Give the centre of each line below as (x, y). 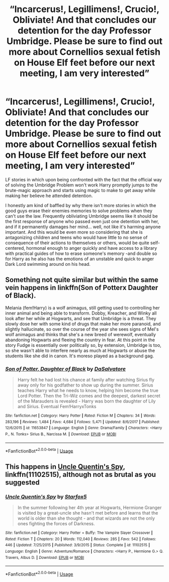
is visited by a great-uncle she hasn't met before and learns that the (88, 513)
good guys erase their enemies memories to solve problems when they (79, 211)
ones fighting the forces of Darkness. (56, 524)
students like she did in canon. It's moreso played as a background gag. (80, 356)
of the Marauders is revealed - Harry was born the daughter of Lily (87, 401)
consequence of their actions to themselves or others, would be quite (77, 243)
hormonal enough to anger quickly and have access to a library (92, 248)
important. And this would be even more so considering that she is (74, 232)
